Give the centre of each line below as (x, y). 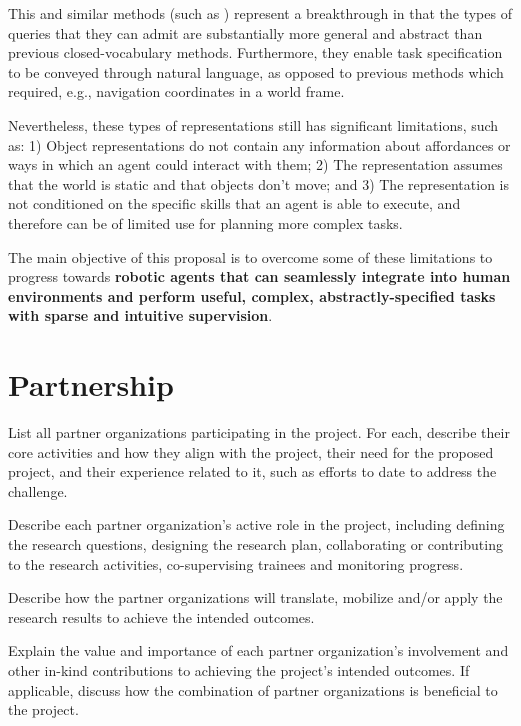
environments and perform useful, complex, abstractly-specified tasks (252, 295)
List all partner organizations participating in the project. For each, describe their (259, 432)
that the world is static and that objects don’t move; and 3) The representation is (258, 183)
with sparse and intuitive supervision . (140, 315)
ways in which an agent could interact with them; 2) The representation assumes (255, 164)
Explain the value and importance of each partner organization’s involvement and (258, 650)
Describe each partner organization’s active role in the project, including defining (256, 524)
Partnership (91, 384)
